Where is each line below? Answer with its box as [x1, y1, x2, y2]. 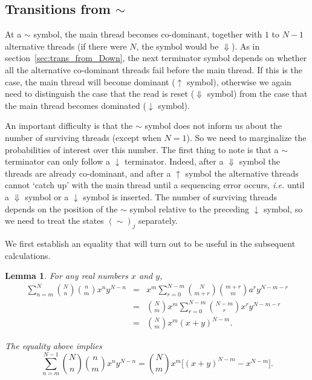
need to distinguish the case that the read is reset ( [5, 87, 195, 100]
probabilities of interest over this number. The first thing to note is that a [5, 143, 279, 156]
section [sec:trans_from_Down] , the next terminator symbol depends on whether [5, 51, 307, 64]
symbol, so [263, 202, 303, 215]
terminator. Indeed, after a [124, 155, 224, 168]
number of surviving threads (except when [5, 131, 161, 143]
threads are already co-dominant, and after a [5, 166, 171, 179]
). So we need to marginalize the [186, 131, 307, 143]
